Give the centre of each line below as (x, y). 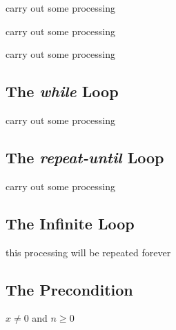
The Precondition (69, 289)
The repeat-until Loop (85, 157)
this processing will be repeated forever (88, 252)
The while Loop (62, 91)
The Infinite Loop (70, 223)
